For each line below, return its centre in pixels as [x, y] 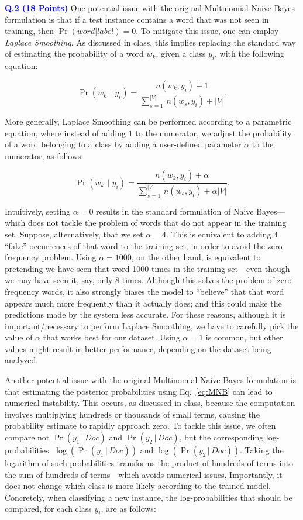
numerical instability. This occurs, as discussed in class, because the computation [150, 403]
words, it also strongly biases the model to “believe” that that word [163, 291]
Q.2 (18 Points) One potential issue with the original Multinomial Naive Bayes [150, 8]
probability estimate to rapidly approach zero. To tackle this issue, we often [140, 426]
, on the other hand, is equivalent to [196, 257]
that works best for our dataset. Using [111, 337]
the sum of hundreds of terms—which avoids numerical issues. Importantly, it [144, 474]
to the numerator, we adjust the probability [214, 132]
